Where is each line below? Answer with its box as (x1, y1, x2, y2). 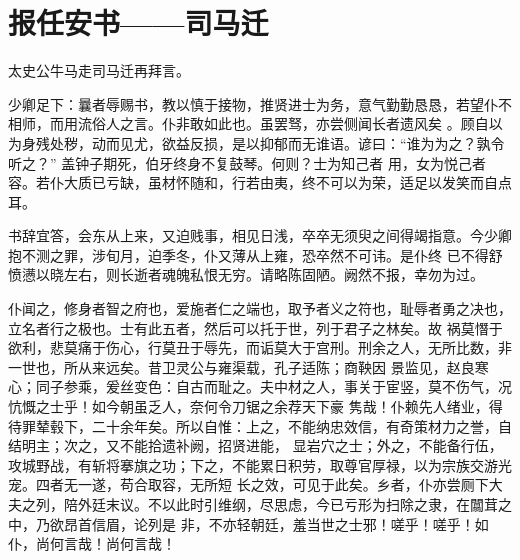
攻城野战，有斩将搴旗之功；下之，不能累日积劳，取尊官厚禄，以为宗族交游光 (8, 454, 512, 475)
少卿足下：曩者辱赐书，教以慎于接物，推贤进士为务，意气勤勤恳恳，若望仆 (8, 93, 498, 114)
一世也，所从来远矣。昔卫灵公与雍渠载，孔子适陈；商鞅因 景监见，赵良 (8, 356, 475, 377)
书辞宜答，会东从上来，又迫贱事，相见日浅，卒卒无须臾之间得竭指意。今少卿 (8, 225, 512, 246)
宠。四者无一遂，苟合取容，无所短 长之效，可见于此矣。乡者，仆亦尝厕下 (8, 474, 489, 495)
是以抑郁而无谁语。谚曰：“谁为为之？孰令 (231, 132, 505, 153)
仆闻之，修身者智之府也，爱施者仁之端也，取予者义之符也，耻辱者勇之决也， (8, 298, 512, 319)
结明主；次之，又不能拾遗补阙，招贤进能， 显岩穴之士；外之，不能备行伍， (8, 435, 503, 456)
